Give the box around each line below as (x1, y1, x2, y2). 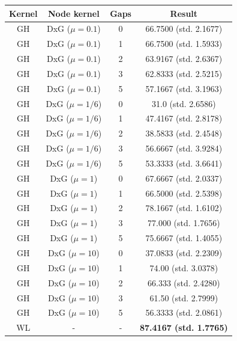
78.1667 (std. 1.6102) (145, 201, 223, 214)
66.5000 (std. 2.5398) (145, 186, 223, 199)
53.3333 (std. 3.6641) (145, 156, 223, 169)
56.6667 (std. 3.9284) (145, 142, 223, 155)
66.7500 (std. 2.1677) (145, 22, 223, 35)
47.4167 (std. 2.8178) (145, 112, 223, 124)
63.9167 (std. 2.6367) (145, 52, 223, 65)
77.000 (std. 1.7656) (148, 217, 220, 229)
